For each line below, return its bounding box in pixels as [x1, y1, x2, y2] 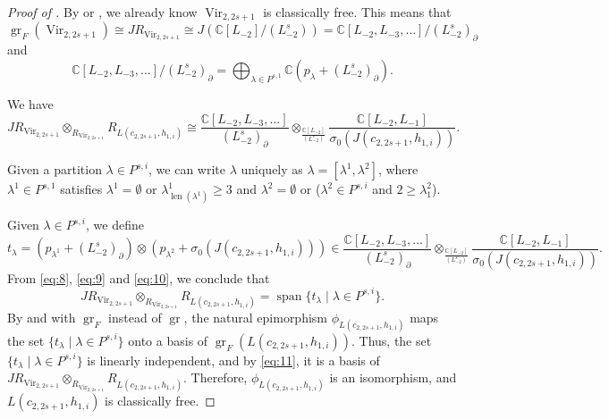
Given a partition [7, 160, 102, 179]
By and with [7, 307, 76, 326]
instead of [108, 307, 162, 326]
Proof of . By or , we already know [7, 3, 198, 21]
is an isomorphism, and [329, 368, 457, 387]
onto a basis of [128, 331, 208, 349]
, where [377, 160, 419, 179]
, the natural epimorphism [183, 307, 328, 326]
